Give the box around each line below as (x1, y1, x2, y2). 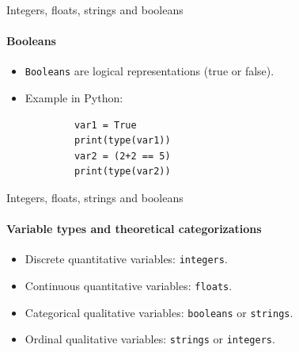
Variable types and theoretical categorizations (6, 220, 262, 237)
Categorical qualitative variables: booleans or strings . (25, 304, 293, 320)
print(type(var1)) (74, 135, 171, 147)
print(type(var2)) (74, 166, 171, 178)
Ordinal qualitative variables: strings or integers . (25, 331, 275, 347)
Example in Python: (25, 90, 123, 106)
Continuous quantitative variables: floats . (25, 277, 233, 294)
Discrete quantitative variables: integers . (25, 251, 228, 267)
